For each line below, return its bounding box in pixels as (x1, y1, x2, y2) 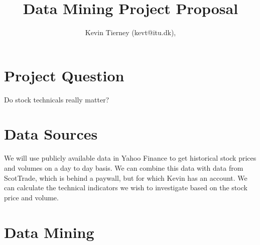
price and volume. (4, 192, 59, 202)
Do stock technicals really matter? (4, 94, 109, 104)
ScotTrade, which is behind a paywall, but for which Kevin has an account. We (4, 172, 247, 183)
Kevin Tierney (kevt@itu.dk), (85, 27, 176, 38)
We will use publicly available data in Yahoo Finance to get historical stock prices (4, 153, 256, 163)
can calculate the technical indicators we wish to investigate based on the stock (4, 182, 247, 193)
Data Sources (4, 124, 98, 144)
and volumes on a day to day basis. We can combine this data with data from (4, 162, 243, 173)
